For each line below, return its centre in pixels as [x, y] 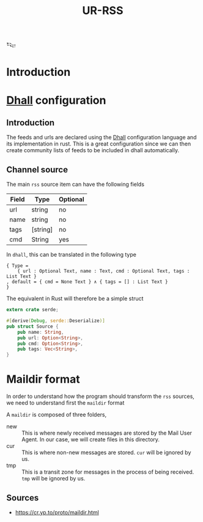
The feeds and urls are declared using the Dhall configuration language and [102, 138]
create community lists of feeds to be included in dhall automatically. [93, 150]
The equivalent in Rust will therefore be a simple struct [75, 299]
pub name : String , [41, 332]
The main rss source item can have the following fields [76, 185]
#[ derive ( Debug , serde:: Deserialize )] [56, 321]
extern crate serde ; [33, 310]
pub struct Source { [33, 326]
